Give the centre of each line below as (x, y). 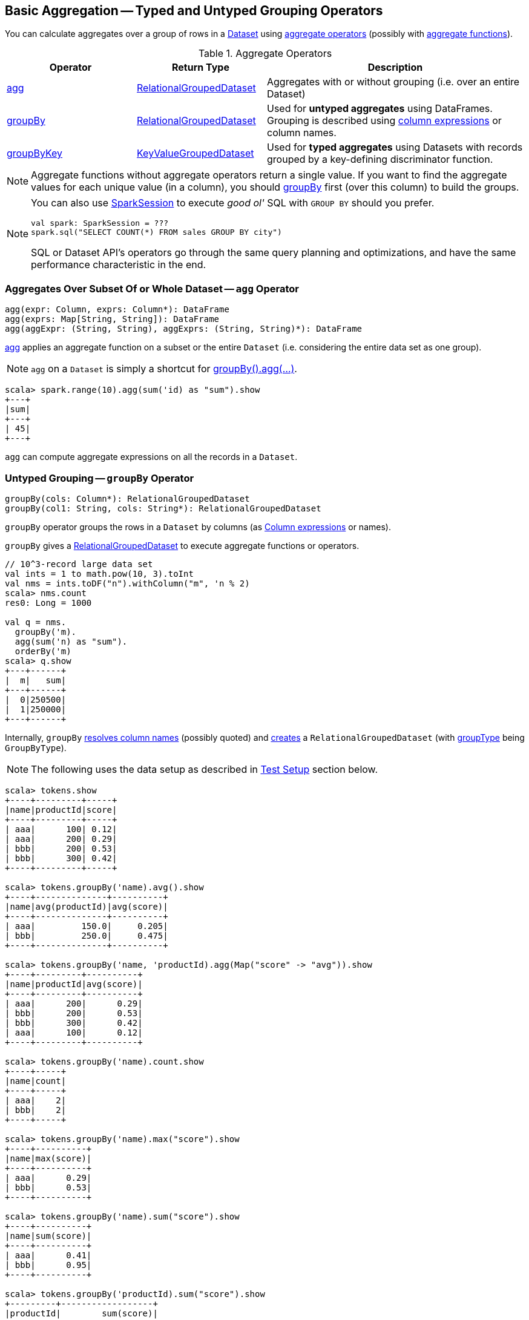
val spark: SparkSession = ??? (100, 223)
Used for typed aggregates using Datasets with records (395, 147)
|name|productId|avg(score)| (74, 984)
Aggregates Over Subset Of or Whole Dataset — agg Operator (152, 288)
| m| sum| (36, 680)
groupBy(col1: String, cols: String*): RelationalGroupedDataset (163, 508)
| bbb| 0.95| (48, 1265)
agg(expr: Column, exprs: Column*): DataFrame (117, 310)
